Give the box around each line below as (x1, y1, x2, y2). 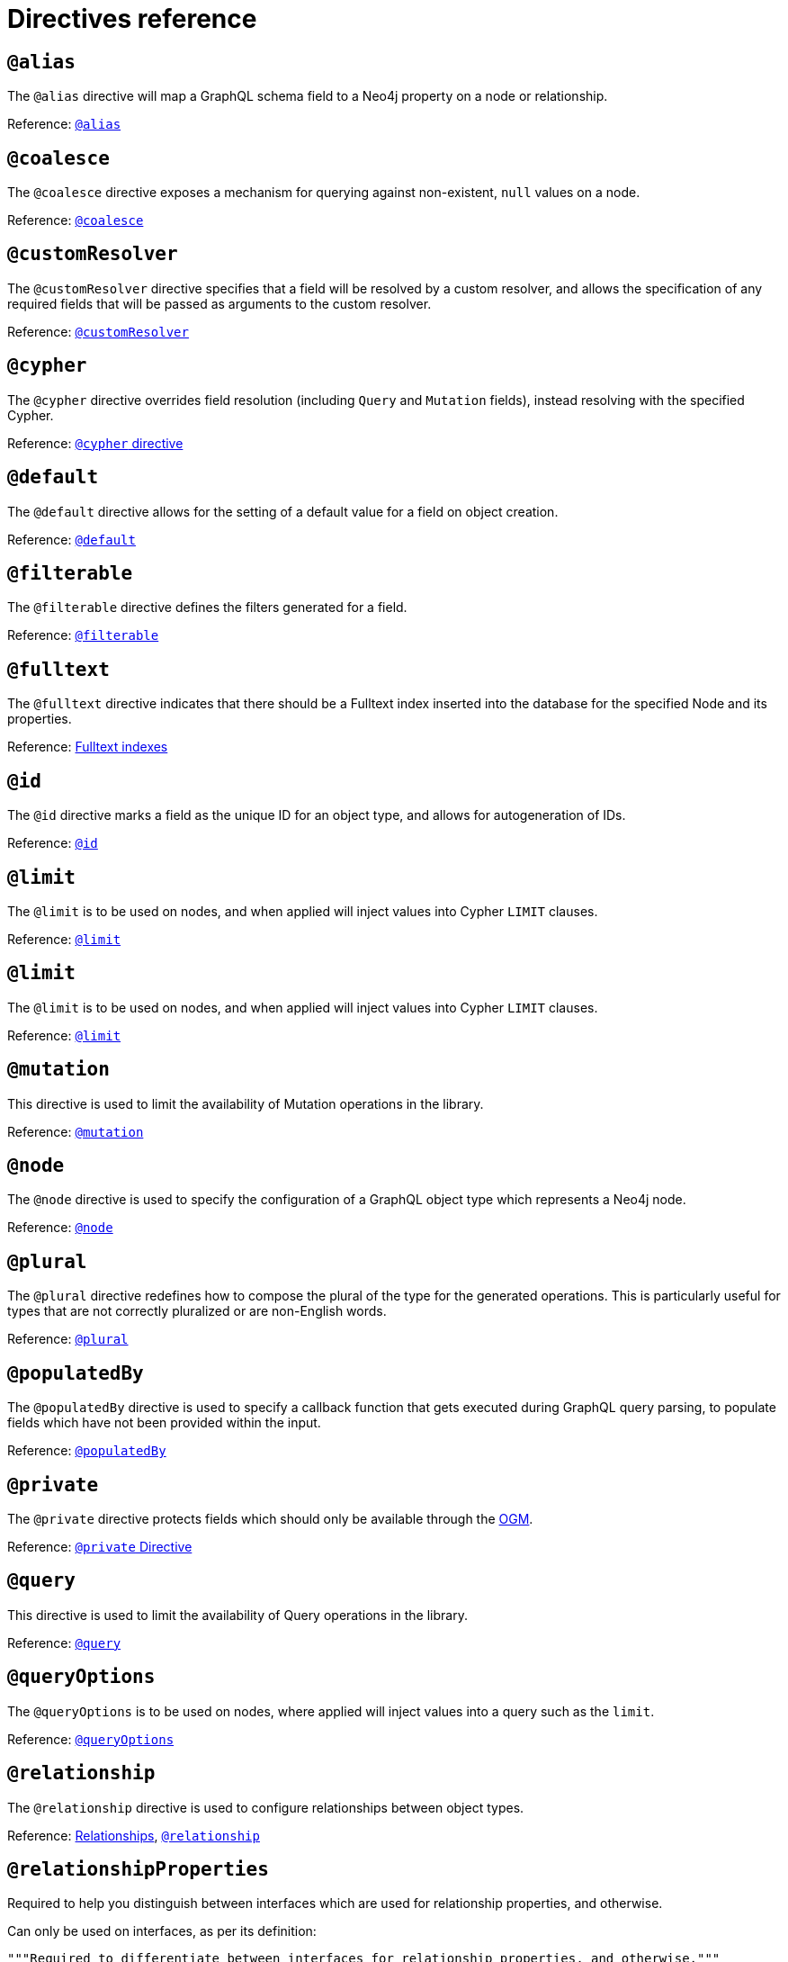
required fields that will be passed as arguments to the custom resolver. (7, 295, 432, 311)
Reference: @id (7, 835, 98, 851)
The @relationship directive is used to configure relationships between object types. (7, 1799, 524, 1815)
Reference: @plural (7, 1331, 129, 1347)
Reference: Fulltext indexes (7, 739, 168, 755)
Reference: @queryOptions (7, 1731, 175, 1747)
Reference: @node (7, 1219, 113, 1236)
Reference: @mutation (7, 1123, 144, 1139)
